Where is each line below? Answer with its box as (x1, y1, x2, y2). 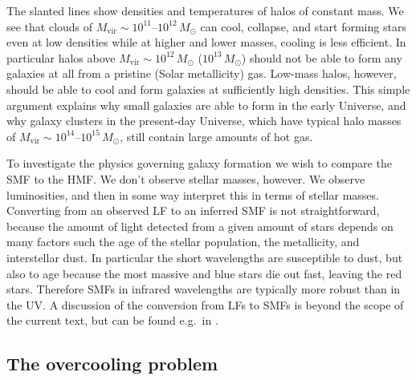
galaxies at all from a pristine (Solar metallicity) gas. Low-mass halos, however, (6, 65, 397, 82)
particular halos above (6, 49, 116, 66)
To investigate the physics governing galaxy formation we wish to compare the (6, 155, 392, 172)
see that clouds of (6, 18, 93, 34)
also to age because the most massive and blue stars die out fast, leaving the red (6, 265, 402, 281)
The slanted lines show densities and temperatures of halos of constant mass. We (6, 2, 404, 18)
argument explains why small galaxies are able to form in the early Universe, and (6, 96, 406, 113)
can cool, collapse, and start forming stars (200, 18, 406, 34)
